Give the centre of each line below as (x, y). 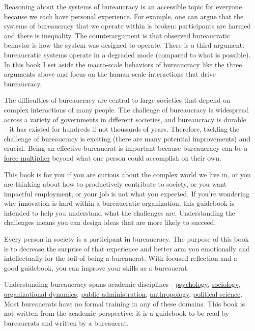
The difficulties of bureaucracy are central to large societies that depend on (117, 100)
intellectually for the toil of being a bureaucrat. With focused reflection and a (121, 258)
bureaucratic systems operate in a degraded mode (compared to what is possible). (127, 54)
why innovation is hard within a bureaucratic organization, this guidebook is (119, 203)
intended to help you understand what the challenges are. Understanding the (120, 212)
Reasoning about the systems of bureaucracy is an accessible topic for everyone (123, 6)
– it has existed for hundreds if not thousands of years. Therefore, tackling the (122, 129)
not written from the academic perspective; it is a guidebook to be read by (117, 313)
